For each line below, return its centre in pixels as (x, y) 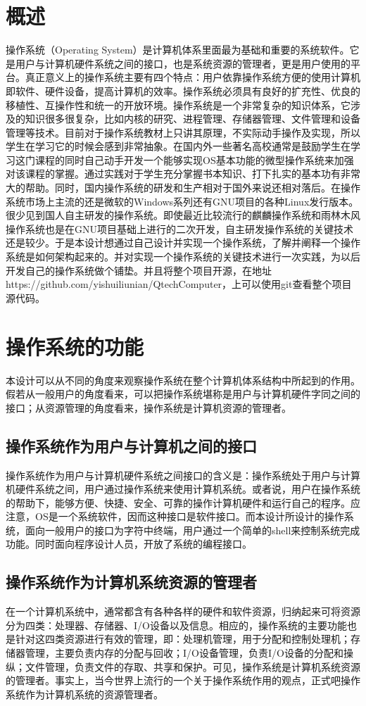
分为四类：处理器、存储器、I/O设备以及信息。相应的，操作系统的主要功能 (176, 625)
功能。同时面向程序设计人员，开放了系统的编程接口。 (129, 544)
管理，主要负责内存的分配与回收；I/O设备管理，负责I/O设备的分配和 (184, 653)
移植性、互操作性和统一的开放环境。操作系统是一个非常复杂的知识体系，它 (178, 105)
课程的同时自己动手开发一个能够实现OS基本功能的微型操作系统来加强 (194, 159)
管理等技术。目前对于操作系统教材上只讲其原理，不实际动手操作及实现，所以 (183, 132)
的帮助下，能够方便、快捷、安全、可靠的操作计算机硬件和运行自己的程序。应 (183, 502)
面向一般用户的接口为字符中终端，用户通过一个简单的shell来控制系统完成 (193, 530)
